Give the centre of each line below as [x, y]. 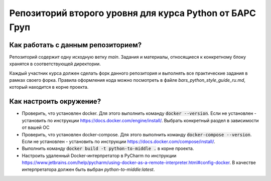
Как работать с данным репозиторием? [76, 45]
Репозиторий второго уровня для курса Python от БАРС [132, 13]
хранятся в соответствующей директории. [55, 64]
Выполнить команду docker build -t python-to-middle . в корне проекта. [108, 148]
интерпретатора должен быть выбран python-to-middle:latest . [88, 169]
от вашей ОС [36, 127]
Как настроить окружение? [55, 102]
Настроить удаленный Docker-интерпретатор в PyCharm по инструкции [99, 155]
